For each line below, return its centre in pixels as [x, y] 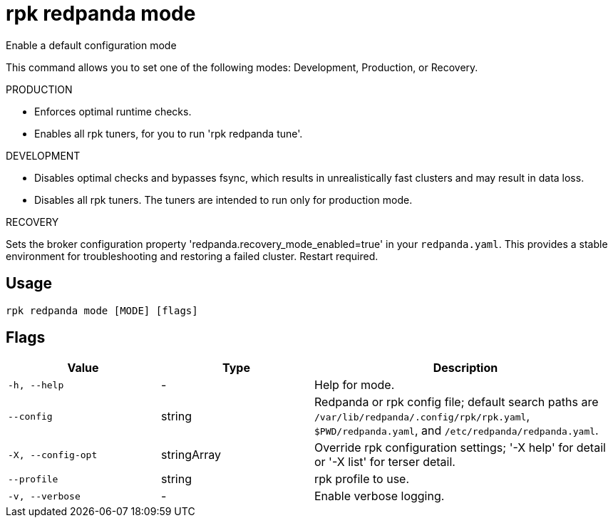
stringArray [191, 455]
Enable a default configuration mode [91, 45]
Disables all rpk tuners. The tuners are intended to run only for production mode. [223, 200]
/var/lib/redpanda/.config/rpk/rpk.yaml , [422, 416]
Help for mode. [355, 385]
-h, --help [36, 385]
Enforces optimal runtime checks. [113, 111]
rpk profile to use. [362, 479]
